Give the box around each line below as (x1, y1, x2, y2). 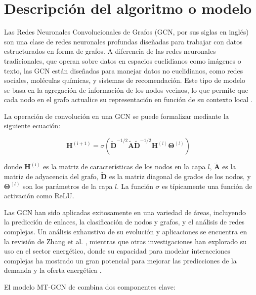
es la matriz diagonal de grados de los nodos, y (109, 171, 251, 182)
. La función (117, 181, 154, 191)
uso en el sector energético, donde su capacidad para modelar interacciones (4, 246, 230, 256)
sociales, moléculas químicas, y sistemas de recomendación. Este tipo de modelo (4, 75, 246, 85)
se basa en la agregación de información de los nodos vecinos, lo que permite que (4, 84, 248, 95)
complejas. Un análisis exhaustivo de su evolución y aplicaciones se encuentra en (4, 226, 247, 237)
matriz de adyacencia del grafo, (4, 171, 99, 182)
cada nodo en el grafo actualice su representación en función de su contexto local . (4, 94, 253, 105)
